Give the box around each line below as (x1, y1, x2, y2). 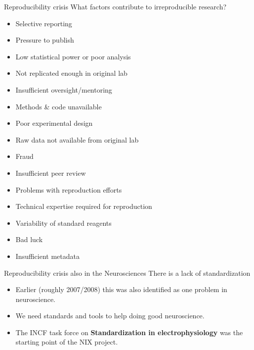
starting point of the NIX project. (15, 337, 118, 347)
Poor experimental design (15, 118, 93, 128)
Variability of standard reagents (15, 217, 112, 228)
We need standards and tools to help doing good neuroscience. (15, 310, 205, 321)
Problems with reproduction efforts (15, 184, 122, 195)
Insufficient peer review (15, 167, 86, 178)
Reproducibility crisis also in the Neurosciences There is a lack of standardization (4, 267, 251, 278)
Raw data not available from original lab (15, 134, 139, 145)
